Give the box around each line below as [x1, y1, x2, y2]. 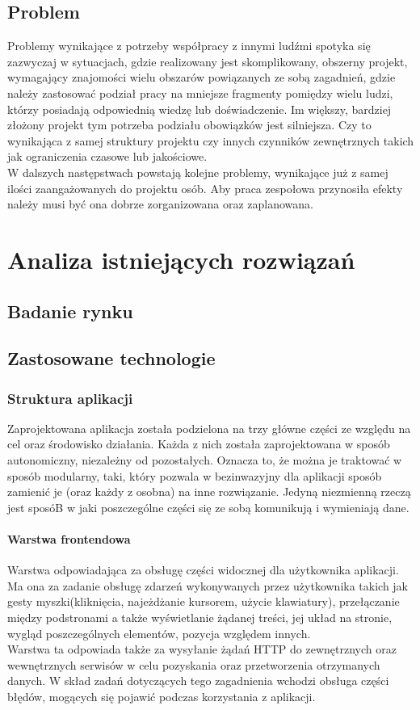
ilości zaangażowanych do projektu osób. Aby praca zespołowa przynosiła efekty [7, 179, 403, 196]
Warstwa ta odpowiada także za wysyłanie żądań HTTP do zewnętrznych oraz [7, 641, 397, 657]
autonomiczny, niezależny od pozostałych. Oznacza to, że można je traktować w [7, 452, 402, 468]
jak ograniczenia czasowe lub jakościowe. [7, 148, 208, 165]
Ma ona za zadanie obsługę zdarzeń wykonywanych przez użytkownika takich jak [7, 577, 409, 594]
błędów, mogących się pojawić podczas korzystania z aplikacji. [7, 688, 316, 704]
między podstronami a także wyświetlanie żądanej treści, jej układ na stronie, [7, 609, 393, 626]
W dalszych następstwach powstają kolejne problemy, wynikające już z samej [7, 163, 388, 180]
